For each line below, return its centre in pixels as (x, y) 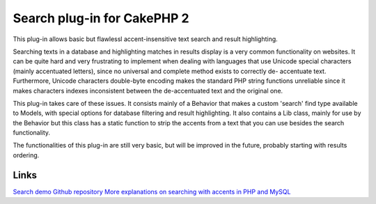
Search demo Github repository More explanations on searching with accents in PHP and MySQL (152, 191)
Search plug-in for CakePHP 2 (101, 18)
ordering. (26, 155)
